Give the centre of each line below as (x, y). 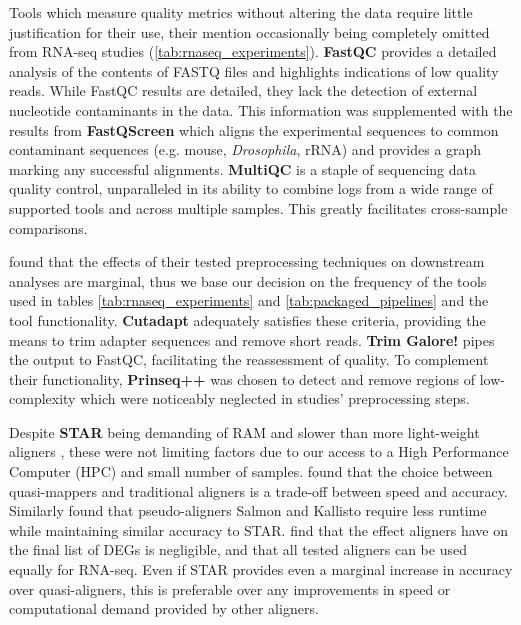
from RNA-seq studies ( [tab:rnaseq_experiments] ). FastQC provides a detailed (253, 51)
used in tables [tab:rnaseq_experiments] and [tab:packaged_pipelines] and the (249, 300)
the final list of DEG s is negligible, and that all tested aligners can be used (238, 549)
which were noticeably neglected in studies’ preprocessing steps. (275, 398)
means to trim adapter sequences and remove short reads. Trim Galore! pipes (252, 339)
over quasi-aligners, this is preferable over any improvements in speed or (230, 588)
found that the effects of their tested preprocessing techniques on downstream (247, 261)
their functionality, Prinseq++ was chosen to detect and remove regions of (242, 378)
